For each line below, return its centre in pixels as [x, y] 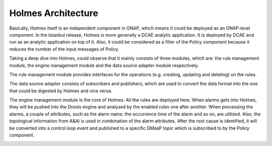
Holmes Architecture [54, 13]
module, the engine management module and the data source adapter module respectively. [104, 65]
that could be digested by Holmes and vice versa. [61, 91]
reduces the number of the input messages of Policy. [64, 49]
